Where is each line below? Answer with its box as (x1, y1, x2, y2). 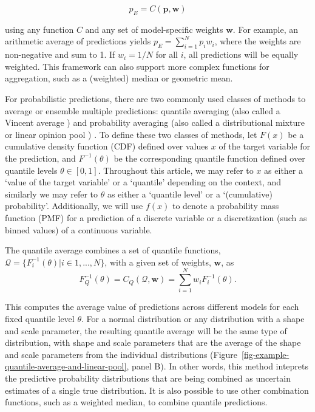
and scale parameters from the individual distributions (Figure (5, 348, 238, 360)
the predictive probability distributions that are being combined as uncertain (5, 371, 291, 384)
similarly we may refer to (5, 187, 98, 200)
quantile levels (5, 163, 58, 176)
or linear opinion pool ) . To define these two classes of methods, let (5, 128, 257, 140)
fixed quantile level (5, 312, 75, 324)
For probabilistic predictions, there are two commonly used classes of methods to (5, 92, 306, 105)
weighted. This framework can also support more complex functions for (5, 60, 269, 72)
